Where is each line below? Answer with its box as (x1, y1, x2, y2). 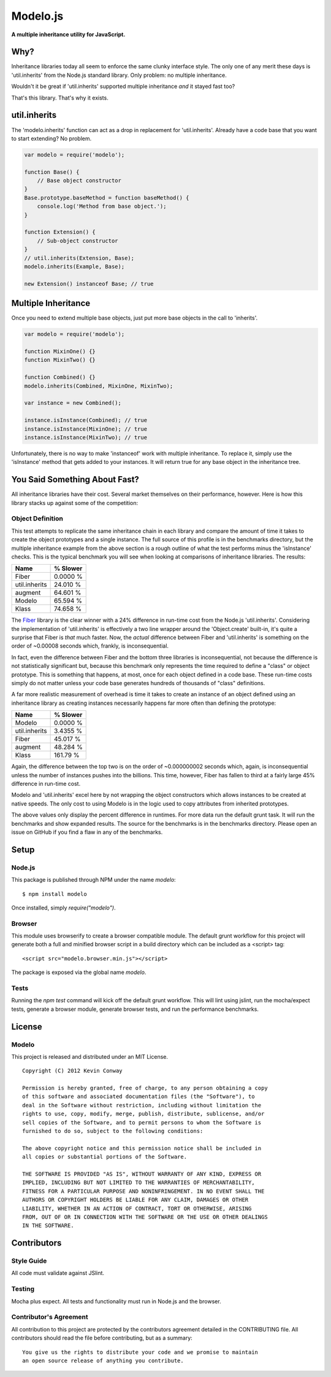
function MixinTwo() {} (24, 356, 96, 364)
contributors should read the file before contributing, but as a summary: (11, 1334, 192, 1342)
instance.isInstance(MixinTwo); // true (24, 434, 147, 441)
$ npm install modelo (22, 890, 87, 897)
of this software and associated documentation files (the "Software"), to (22, 1093, 255, 1100)
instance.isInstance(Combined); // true (24, 417, 147, 424)
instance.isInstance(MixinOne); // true (24, 425, 147, 433)
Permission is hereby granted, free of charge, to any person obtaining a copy (22, 1085, 268, 1092)
